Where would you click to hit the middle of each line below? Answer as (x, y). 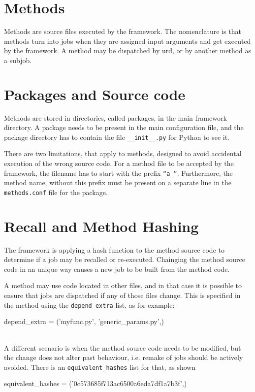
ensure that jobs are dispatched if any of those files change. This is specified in (122, 295)
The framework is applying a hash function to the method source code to (114, 249)
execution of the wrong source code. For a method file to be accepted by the (119, 163)
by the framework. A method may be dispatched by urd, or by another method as (128, 50)
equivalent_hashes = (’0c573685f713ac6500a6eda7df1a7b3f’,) (96, 383)
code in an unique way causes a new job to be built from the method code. (117, 269)
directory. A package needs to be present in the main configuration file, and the (124, 127)
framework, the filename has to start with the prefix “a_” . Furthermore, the (118, 173)
